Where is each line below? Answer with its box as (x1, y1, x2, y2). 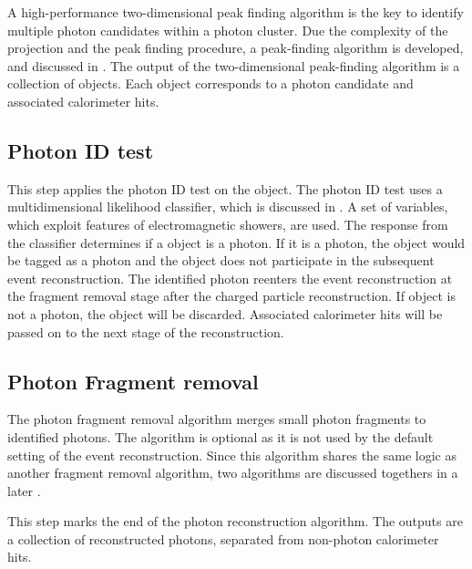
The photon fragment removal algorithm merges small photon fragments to (7, 409, 426, 429)
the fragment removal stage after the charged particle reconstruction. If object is (7, 286, 457, 305)
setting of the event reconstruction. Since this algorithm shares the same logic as (7, 445, 457, 464)
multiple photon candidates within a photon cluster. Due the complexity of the (7, 20, 448, 39)
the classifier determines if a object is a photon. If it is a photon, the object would (7, 233, 466, 252)
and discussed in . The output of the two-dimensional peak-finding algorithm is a (7, 56, 460, 75)
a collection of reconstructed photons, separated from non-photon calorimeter (7, 529, 439, 548)
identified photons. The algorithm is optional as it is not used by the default (7, 427, 434, 446)
